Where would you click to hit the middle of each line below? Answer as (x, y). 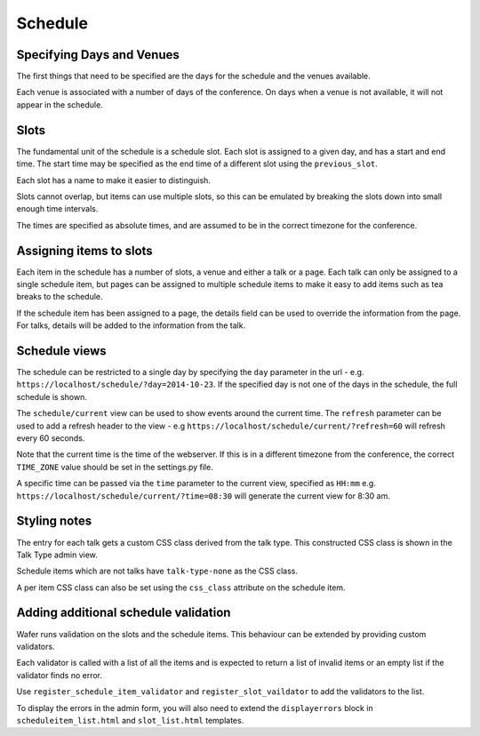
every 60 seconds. (51, 438)
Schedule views (61, 351)
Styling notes (54, 521)
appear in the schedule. (60, 104)
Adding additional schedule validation (124, 613)
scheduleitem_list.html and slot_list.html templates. (130, 720)
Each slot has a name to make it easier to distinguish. (113, 180)
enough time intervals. (57, 209)
